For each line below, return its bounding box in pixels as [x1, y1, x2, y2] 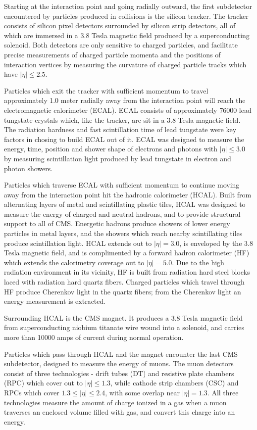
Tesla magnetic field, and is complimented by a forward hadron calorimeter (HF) [4, 247, 250, 258]
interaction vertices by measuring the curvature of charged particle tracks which [4, 59, 247, 69]
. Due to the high [172, 257, 224, 267]
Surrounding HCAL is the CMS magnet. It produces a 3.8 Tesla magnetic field [4, 312, 243, 323]
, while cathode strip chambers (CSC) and [110, 378, 239, 388]
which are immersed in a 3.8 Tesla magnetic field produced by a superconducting [4, 30, 250, 40]
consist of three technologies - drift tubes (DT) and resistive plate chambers [4, 368, 234, 378]
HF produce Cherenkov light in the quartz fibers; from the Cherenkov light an [4, 286, 241, 296]
